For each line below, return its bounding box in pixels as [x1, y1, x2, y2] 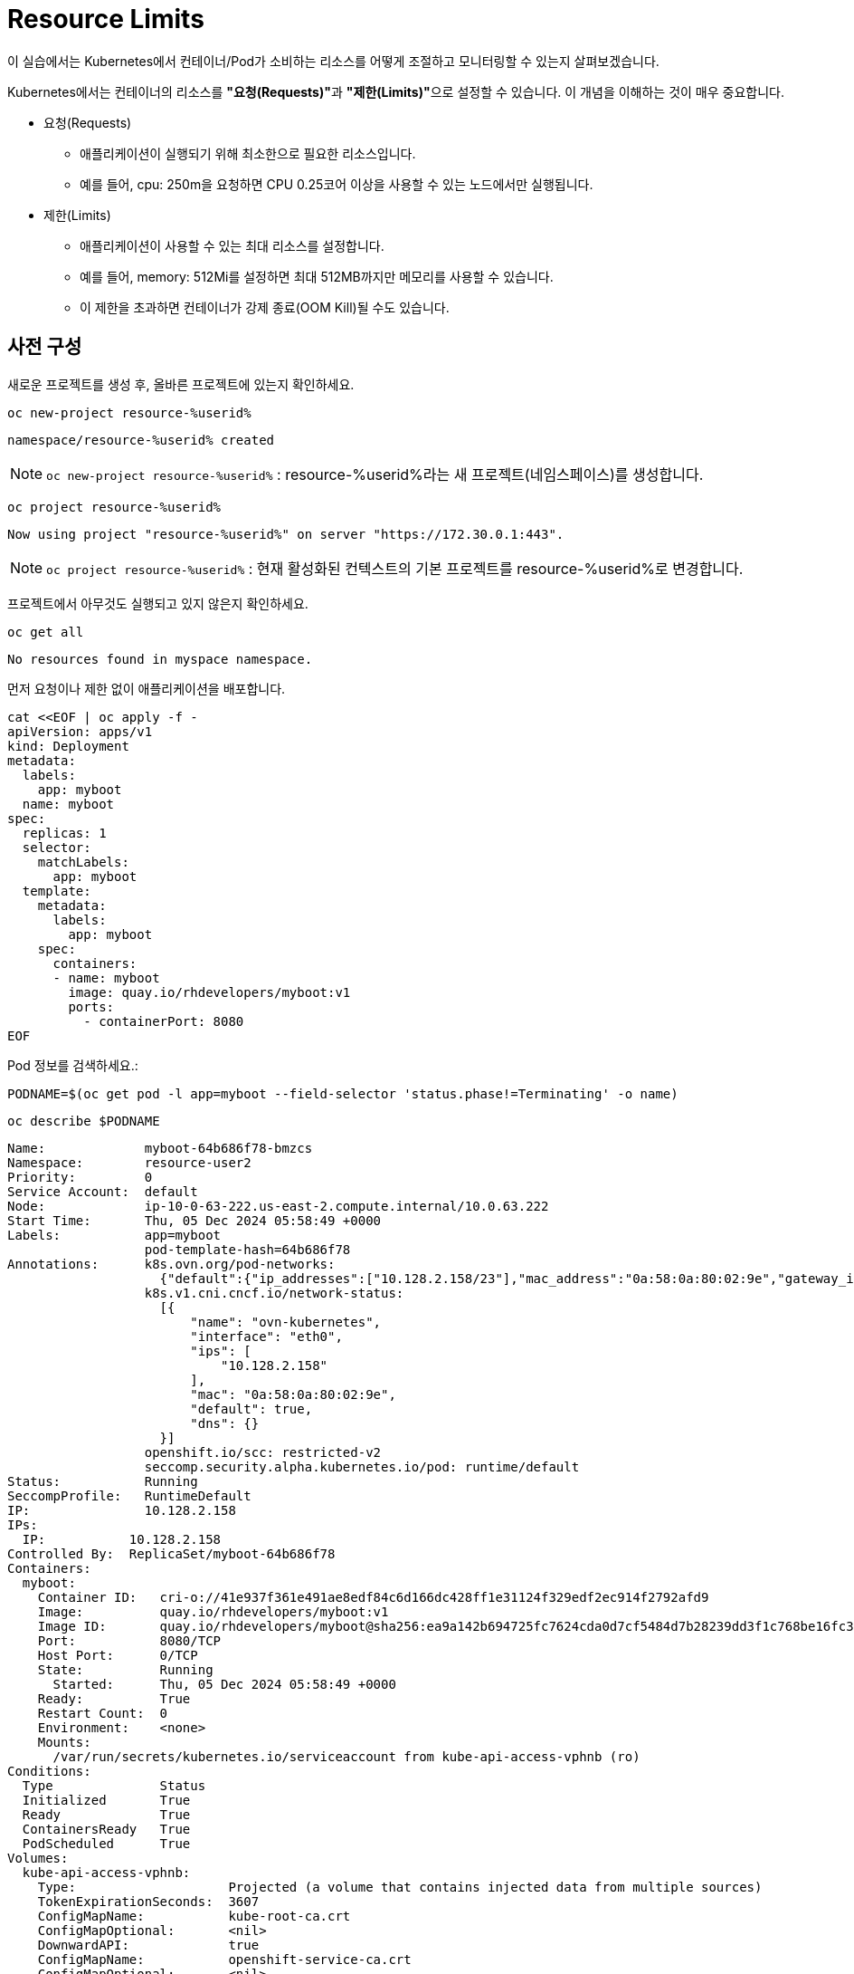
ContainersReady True [22, 1821, 191, 1836]
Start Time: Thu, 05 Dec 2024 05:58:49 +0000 [7, 1212, 382, 1228]
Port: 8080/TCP [37, 1633, 222, 1648]
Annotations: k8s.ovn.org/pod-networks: [7, 1256, 336, 1271]
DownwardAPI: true [37, 1937, 260, 1952]
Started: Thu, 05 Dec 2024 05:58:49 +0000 [52, 1676, 396, 1691]
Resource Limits [7, 4, 204, 34]
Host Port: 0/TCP [37, 1647, 198, 1663]
